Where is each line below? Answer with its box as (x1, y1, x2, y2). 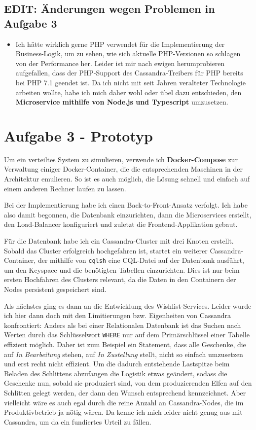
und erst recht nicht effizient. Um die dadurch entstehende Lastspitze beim (4, 358, 230, 369)
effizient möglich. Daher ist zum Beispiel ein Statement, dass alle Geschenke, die (4, 339, 246, 350)
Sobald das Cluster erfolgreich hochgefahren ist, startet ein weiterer (4, 245, 208, 255)
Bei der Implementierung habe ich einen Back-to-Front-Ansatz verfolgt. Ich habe (4, 200, 248, 210)
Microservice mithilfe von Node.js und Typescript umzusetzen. (15, 97, 228, 107)
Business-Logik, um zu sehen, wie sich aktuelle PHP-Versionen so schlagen (15, 48, 241, 59)
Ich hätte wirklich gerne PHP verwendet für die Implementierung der (15, 38, 225, 49)
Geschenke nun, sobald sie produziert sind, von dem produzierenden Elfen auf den (4, 378, 252, 388)
